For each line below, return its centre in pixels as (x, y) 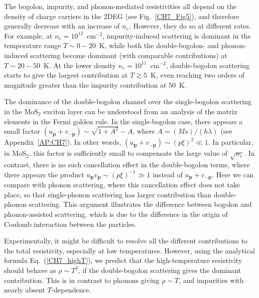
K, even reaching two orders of (197, 75)
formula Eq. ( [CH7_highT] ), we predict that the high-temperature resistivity (123, 260)
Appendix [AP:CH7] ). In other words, (63, 142)
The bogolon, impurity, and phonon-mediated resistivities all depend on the (120, 6)
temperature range (33, 45)
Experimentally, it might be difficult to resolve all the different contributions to (126, 241)
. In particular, (231, 142)
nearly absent (25, 290)
